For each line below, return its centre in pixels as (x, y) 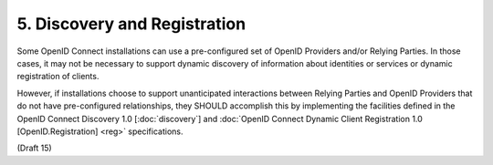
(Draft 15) (34, 148)
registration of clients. (58, 77)
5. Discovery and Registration (131, 24)
